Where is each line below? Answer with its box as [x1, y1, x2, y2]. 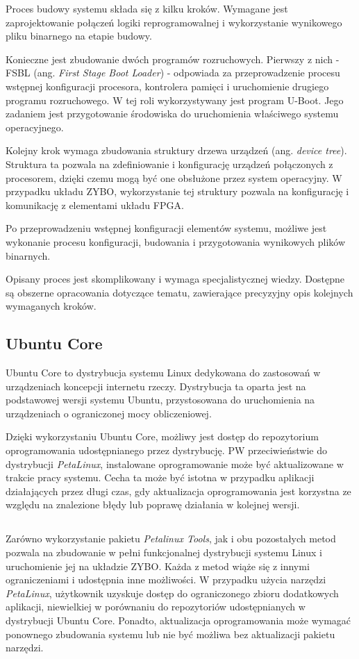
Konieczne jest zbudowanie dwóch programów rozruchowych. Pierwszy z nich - [6, 51, 340, 66]
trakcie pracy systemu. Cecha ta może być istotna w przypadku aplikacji [6, 470, 315, 485]
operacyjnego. [6, 119, 64, 134]
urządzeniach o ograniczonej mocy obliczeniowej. [6, 406, 212, 420]
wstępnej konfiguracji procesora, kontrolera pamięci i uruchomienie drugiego [6, 78, 329, 93]
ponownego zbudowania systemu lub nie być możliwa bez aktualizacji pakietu [6, 626, 335, 641]
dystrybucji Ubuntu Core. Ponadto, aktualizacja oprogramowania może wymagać [6, 612, 351, 627]
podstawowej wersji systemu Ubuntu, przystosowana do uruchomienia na [6, 392, 315, 407]
